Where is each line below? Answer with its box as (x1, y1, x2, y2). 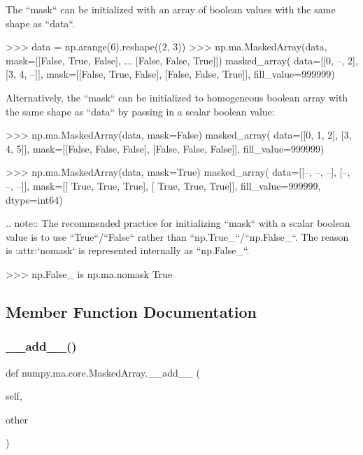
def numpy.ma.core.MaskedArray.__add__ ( (6, 365, 200, 379)
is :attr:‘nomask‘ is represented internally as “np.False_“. (6, 243, 250, 258)
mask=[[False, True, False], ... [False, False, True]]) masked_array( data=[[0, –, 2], (6, 52, 358, 67)
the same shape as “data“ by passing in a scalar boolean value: (6, 104, 275, 118)
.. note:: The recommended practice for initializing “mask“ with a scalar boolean (6, 216, 350, 230)
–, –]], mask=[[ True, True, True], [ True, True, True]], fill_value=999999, (6, 178, 321, 192)
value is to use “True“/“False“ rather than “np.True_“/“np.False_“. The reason (6, 229, 349, 244)
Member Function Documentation (6, 300, 257, 322)
